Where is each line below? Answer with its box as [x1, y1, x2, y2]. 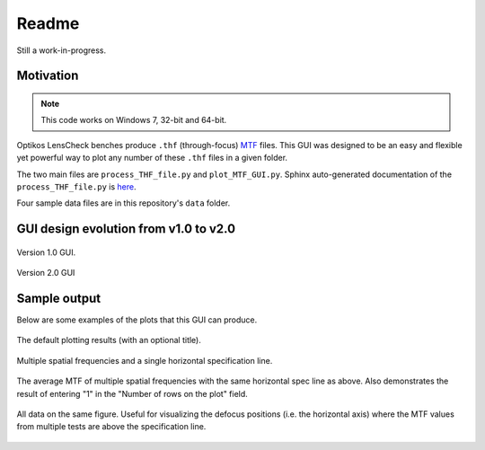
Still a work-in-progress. [16, 45, 107, 56]
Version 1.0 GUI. [16, 247, 76, 258]
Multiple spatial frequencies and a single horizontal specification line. [16, 355, 273, 366]
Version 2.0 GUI [16, 268, 75, 278]
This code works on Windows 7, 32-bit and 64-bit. [40, 115, 227, 126]
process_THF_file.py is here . [16, 181, 137, 192]
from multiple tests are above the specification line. [16, 421, 207, 432]
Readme [16, 13, 80, 33]
